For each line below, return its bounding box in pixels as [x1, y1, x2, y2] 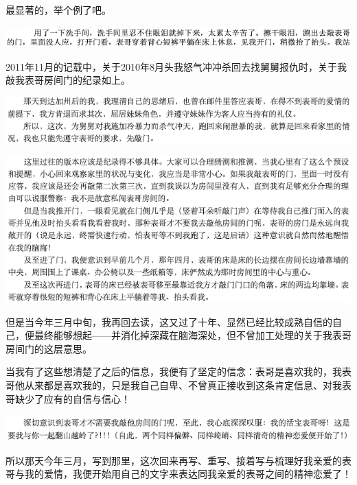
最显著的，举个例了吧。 [5, 3, 111, 16]
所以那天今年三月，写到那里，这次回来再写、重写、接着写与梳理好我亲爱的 [5, 453, 342, 467]
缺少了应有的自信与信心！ [14, 391, 130, 405]
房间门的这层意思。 [5, 341, 92, 355]
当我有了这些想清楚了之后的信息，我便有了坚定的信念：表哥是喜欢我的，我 [5, 364, 342, 379]
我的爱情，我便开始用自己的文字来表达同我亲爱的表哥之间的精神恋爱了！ [24, 466, 352, 481]
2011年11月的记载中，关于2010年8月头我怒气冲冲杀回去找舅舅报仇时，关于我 [5, 59, 347, 73]
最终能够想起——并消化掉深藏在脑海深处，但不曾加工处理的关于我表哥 [34, 328, 352, 342]
